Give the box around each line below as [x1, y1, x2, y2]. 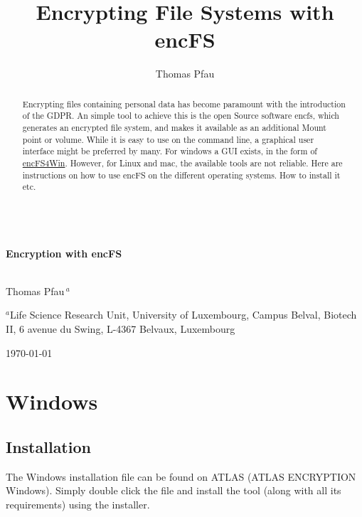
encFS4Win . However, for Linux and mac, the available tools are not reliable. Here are [22, 156, 343, 169]
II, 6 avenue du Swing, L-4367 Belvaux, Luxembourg [6, 321, 235, 336]
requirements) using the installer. [6, 496, 150, 511]
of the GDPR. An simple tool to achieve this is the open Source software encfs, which [22, 110, 339, 122]
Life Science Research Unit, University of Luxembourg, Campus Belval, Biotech [9, 307, 357, 322]
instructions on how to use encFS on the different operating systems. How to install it [22, 169, 341, 181]
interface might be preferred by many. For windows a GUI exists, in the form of [22, 145, 317, 157]
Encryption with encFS [6, 245, 122, 260]
